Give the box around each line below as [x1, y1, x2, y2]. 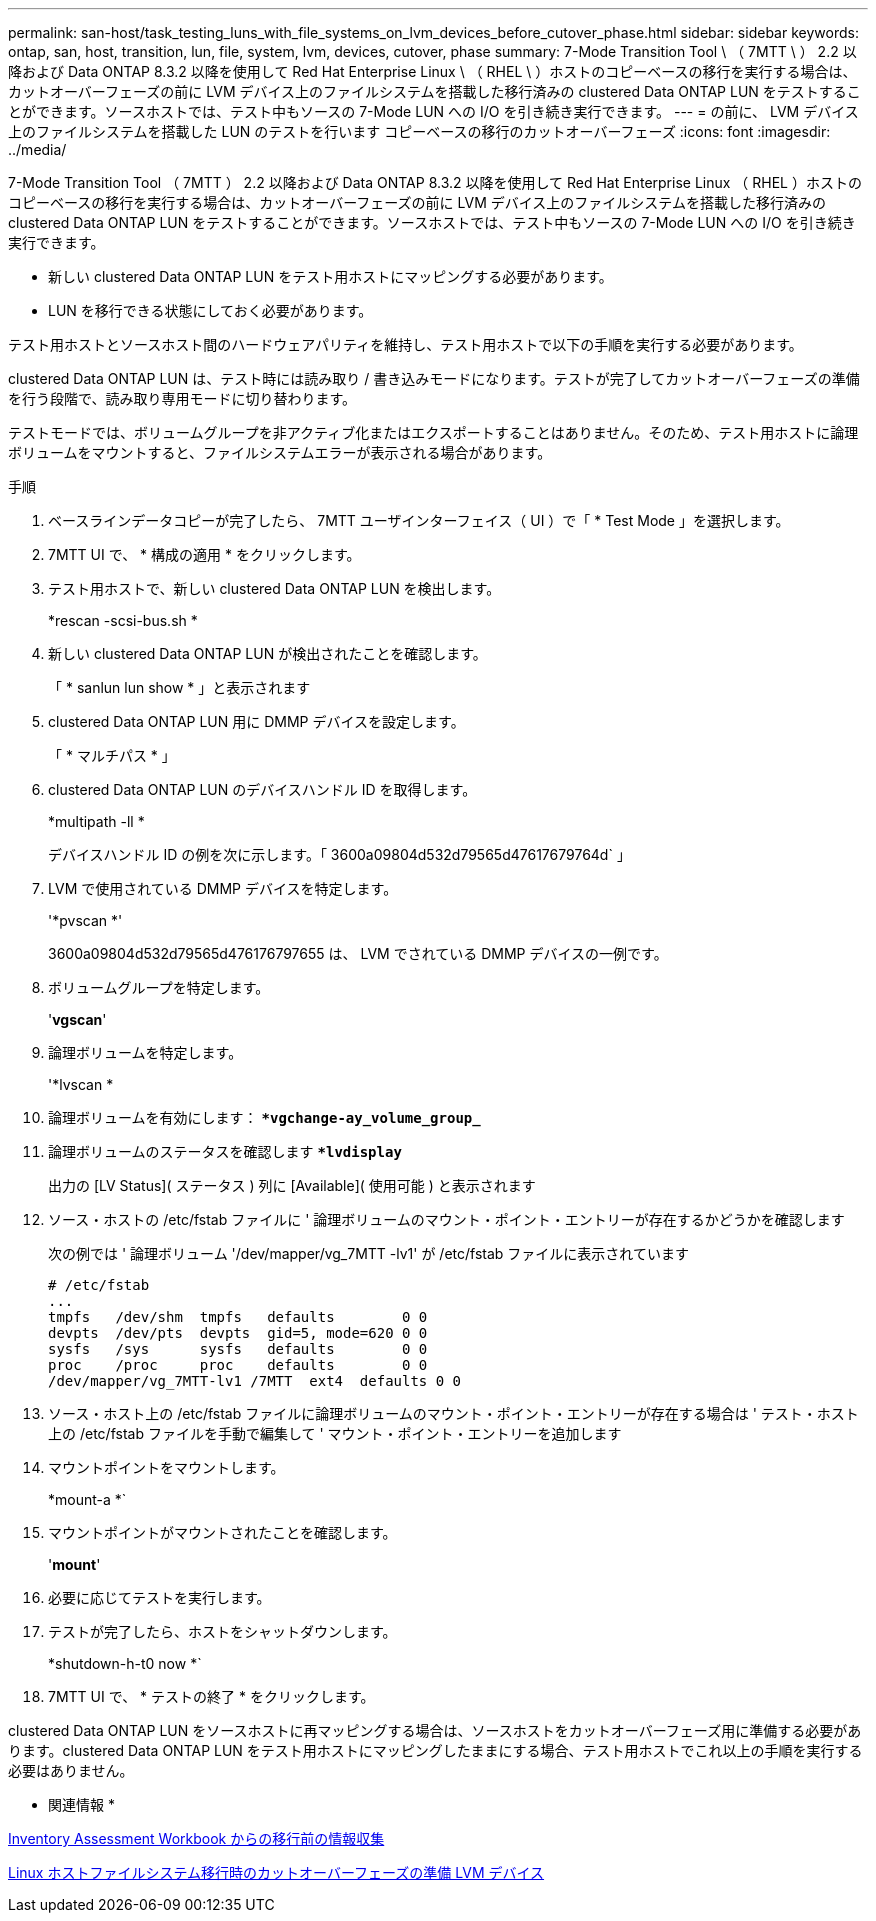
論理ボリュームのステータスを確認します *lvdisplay [48, 1143, 402, 1160]
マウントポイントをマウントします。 [48, 1459, 285, 1476]
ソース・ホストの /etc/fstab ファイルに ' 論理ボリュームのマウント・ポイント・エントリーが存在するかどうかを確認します [48, 1211, 845, 1228]
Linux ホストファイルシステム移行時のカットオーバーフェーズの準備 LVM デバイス [8, 1864, 545, 1881]
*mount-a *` [48, 1491, 127, 1508]
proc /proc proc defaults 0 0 [48, 1357, 428, 1373]
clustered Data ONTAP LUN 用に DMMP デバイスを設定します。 [48, 713, 465, 730]
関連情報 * [48, 1796, 115, 1813]
